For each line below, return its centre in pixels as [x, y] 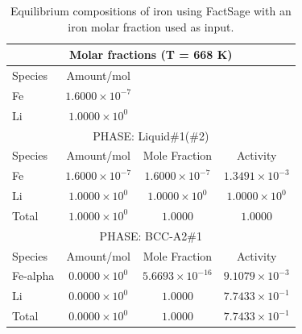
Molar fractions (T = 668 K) [151, 54]
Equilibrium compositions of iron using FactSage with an [151, 10]
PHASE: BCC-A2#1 [151, 235]
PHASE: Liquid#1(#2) [151, 135]
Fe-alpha [33, 276]
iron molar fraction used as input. [151, 26]
